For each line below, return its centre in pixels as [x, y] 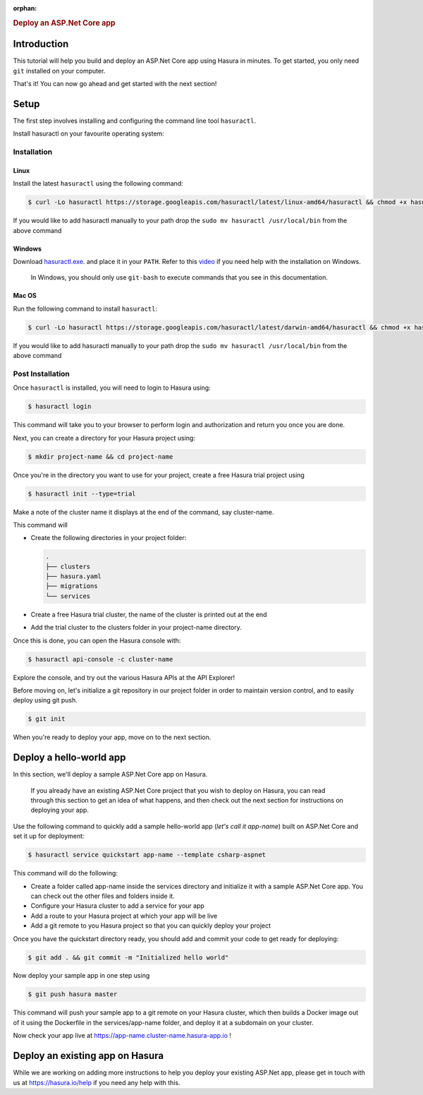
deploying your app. [60, 810]
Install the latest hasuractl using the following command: [98, 184]
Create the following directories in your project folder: [109, 538]
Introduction [41, 44]
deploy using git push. [45, 700]
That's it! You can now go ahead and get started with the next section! [115, 83]
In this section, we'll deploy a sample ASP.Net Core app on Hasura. [110, 774]
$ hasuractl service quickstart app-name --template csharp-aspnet [147, 855]
